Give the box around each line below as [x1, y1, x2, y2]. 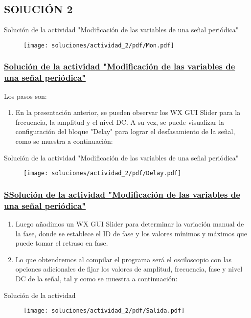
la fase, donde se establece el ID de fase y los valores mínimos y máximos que [15, 228, 248, 238]
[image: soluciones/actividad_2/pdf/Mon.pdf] [23, 42, 174, 49]
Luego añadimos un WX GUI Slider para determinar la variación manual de [15, 218, 244, 228]
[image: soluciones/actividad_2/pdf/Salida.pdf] [23, 307, 185, 315]
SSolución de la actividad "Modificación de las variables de [4, 188, 240, 200]
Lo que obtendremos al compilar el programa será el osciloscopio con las [15, 254, 232, 264]
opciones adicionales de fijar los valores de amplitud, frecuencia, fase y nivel [15, 264, 243, 274]
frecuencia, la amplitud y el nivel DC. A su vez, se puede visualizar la [15, 116, 225, 127]
